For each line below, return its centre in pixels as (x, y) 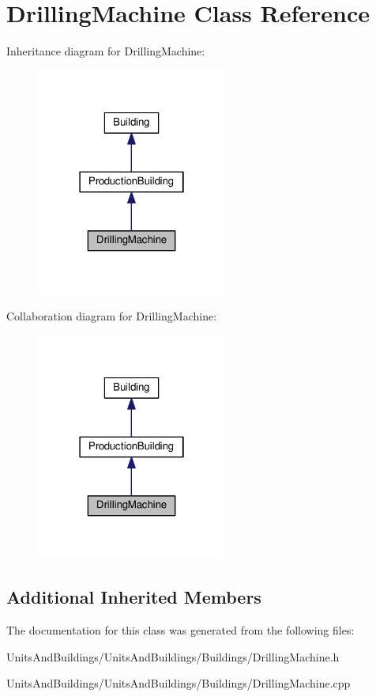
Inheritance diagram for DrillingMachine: (106, 51)
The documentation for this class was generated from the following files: (180, 630)
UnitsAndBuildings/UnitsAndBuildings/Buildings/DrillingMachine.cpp (179, 683)
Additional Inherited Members (134, 597)
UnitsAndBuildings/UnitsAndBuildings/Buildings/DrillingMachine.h (173, 656)
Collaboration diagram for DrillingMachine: (112, 316)
